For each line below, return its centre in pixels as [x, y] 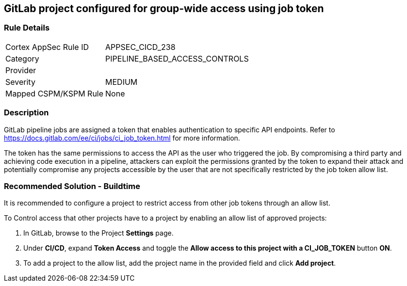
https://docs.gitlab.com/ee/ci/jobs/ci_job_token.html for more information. [122, 138]
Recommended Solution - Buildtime [72, 186]
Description [26, 113]
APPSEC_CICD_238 [140, 47]
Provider [21, 70]
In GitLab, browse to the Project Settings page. [98, 233]
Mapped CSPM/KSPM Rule [55, 93]
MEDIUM [122, 82]
